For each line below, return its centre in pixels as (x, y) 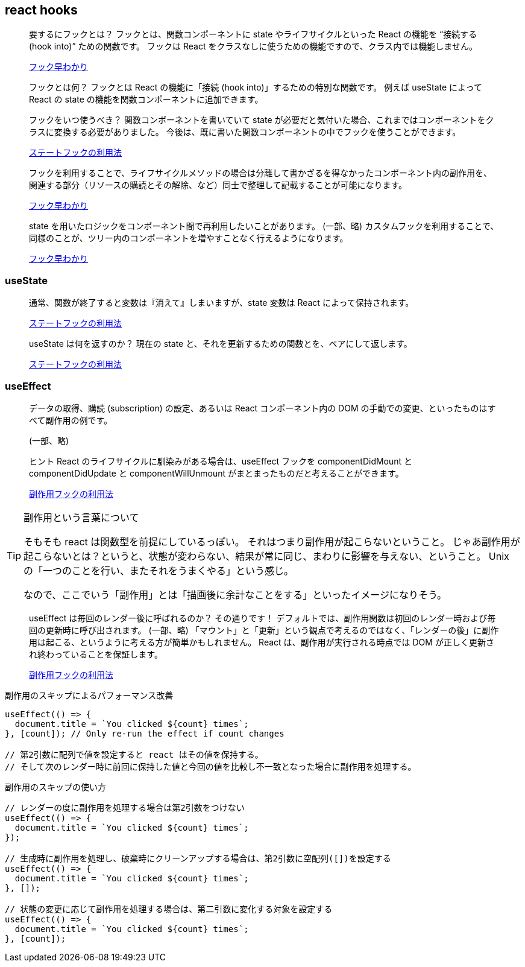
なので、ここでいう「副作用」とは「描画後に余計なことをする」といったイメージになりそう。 (235, 594)
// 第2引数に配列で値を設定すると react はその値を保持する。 (134, 754)
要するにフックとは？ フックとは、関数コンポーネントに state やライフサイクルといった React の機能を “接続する (253, 34)
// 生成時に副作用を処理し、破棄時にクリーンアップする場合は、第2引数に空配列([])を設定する (198, 858)
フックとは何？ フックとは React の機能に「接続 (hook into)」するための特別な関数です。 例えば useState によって (256, 87)
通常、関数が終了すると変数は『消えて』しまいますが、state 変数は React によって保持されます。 (222, 303)
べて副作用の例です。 (71, 420)
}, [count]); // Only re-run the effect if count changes (145, 733)
